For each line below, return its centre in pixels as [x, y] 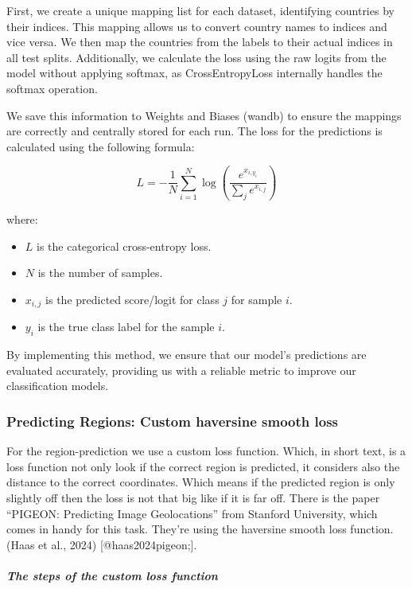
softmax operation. [52, 88]
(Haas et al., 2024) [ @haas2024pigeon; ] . [102, 544]
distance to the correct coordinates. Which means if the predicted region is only [201, 482]
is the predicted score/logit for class [132, 299]
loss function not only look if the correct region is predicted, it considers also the [203, 466]
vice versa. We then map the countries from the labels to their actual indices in [200, 42]
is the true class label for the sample [126, 327]
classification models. [58, 386]
